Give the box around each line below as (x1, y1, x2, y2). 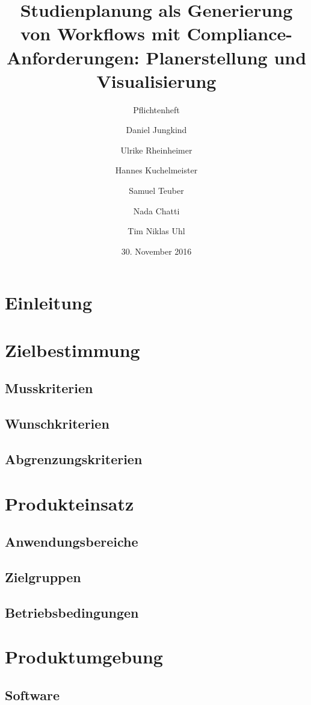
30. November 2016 (121, 244, 192, 257)
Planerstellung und (146, 45, 307, 69)
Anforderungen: (6, 45, 140, 69)
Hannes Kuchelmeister (115, 164, 198, 176)
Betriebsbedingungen (5, 603, 139, 621)
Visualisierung (96, 68, 217, 93)
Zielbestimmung (5, 337, 140, 362)
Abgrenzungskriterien (5, 449, 143, 468)
